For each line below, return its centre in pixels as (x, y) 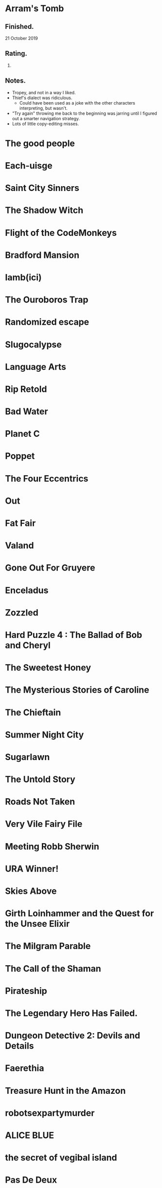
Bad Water (27, 412)
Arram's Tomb (35, 9)
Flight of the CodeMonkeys (61, 233)
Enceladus (27, 590)
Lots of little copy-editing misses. (45, 124)
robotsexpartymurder (50, 1113)
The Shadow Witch (44, 210)
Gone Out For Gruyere (50, 568)
